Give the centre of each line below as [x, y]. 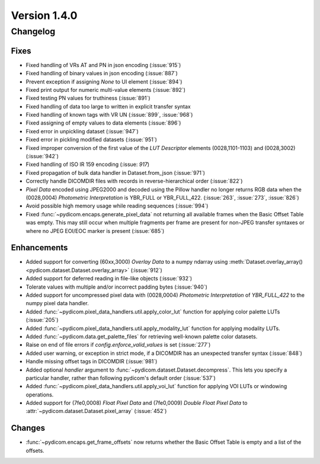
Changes [28, 428]
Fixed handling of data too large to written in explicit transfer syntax [108, 106]
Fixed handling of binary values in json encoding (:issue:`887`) [102, 73]
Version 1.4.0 [44, 15]
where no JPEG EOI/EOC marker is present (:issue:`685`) [95, 231]
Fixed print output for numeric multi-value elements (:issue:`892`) [106, 89]
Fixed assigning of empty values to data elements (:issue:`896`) [103, 123]
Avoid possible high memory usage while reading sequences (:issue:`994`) [117, 206]
